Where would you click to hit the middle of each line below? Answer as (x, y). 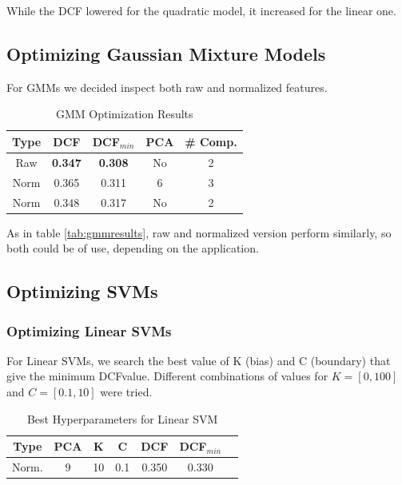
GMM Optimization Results (125, 114)
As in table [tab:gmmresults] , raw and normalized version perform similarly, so (199, 232)
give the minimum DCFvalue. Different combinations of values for (167, 376)
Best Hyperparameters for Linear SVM (122, 418)
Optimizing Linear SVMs (89, 330)
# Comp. (211, 141)
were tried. (126, 391)
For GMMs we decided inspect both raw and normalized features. (167, 87)
